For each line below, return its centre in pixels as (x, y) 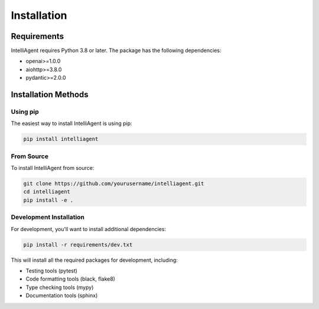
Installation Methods (50, 95)
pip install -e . (48, 200)
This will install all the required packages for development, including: (95, 260)
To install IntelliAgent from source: (53, 168)
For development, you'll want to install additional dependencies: (89, 229)
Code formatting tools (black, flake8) (70, 279)
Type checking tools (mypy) (60, 287)
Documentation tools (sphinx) (62, 295)
